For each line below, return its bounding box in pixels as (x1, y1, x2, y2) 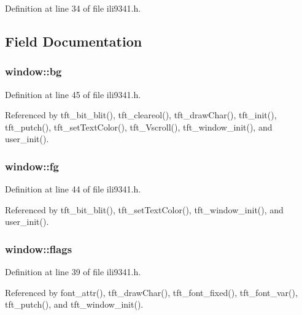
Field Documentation (5, 31, 142, 50)
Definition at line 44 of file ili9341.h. (5, 183, 141, 195)
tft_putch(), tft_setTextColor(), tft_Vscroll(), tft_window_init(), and (5, 120, 273, 133)
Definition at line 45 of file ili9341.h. (5, 88, 141, 101)
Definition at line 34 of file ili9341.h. (5, 2, 141, 14)
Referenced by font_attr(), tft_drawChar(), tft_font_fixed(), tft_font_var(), (5, 286, 298, 298)
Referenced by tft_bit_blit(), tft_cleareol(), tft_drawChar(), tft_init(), (5, 108, 277, 121)
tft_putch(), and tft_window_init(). (5, 298, 144, 311)
